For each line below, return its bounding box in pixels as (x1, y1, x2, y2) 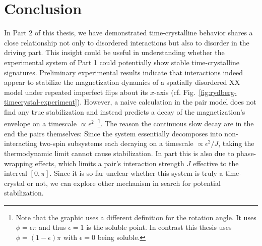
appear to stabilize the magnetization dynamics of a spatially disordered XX (4, 77, 240, 87)
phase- (236, 147, 256, 158)
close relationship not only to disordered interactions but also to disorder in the (4, 37, 249, 47)
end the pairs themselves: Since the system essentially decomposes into (4, 128, 222, 138)
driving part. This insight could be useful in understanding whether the (4, 47, 225, 58)
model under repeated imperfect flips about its (4, 86, 148, 97)
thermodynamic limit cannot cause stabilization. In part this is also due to (4, 147, 234, 158)
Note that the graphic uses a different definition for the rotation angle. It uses (16, 212, 256, 222)
